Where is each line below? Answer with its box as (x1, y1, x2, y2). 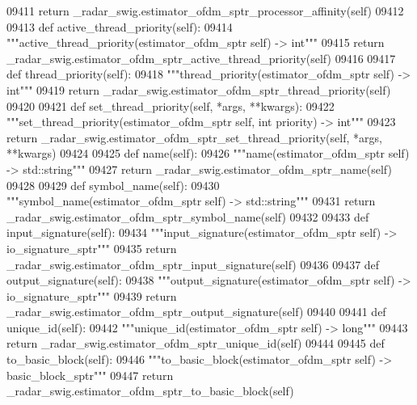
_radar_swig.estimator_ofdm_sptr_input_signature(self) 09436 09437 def (6, 255, 380, 272)
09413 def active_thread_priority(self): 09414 (6, 18, 233, 35)
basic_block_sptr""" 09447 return (6, 366, 174, 383)
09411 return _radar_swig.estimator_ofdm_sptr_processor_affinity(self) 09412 (6, 2, 404, 19)
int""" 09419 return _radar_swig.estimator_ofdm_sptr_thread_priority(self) (6, 81, 391, 98)
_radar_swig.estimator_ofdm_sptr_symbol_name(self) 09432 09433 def (6, 208, 369, 225)
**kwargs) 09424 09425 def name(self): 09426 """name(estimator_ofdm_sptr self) (6, 145, 410, 162)
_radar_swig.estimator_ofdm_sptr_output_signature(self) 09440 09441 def (6, 303, 386, 320)
